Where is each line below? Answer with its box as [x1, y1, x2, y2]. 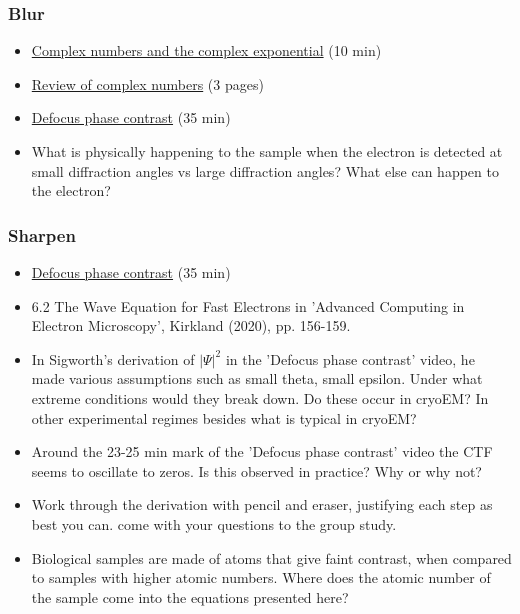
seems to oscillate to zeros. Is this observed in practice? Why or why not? [31, 460, 482, 481]
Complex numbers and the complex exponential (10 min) [31, 40, 382, 61]
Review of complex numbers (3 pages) [31, 73, 264, 94]
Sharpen [8, 222, 76, 247]
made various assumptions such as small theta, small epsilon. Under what [31, 368, 483, 389]
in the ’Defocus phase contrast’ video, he [225, 348, 475, 369]
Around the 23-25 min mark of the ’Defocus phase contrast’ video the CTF [31, 441, 493, 462]
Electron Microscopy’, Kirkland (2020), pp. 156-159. [31, 315, 351, 336]
